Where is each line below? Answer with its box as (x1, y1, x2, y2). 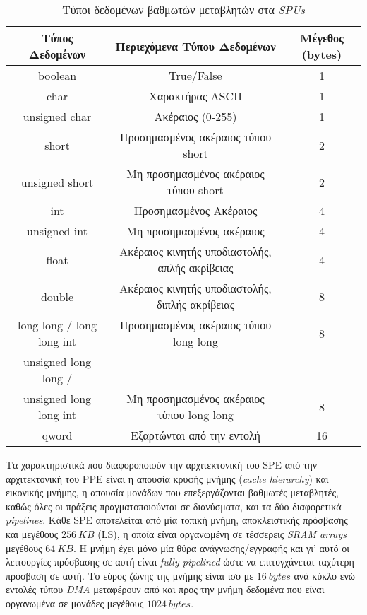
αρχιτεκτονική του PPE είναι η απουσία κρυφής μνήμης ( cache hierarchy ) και (6, 471, 329, 486)
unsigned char (23, 108, 92, 124)
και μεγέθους (6, 526, 59, 541)
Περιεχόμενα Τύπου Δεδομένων (115, 37, 276, 54)
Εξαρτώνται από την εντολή (131, 427, 260, 443)
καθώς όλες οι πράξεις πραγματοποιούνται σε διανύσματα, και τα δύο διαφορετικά (6, 498, 342, 513)
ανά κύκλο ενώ (294, 568, 356, 582)
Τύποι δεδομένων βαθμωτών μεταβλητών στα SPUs (62, 1, 305, 18)
